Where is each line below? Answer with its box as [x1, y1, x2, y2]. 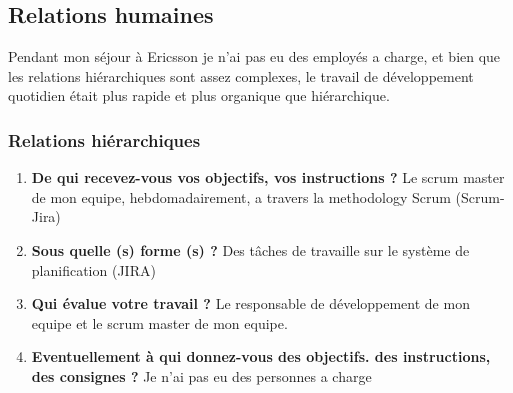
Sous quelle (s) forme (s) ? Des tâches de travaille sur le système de [31, 239, 470, 260]
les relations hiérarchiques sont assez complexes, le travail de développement [8, 65, 474, 86]
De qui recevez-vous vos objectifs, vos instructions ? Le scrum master [31, 167, 505, 188]
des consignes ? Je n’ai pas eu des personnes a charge [31, 365, 372, 386]
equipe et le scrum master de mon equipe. [31, 312, 288, 333]
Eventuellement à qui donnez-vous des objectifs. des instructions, [31, 346, 491, 367]
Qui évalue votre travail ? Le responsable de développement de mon [31, 293, 470, 314]
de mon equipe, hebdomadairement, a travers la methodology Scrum [31, 186, 451, 207]
